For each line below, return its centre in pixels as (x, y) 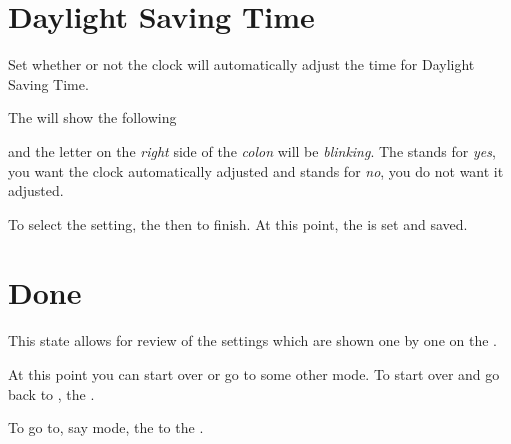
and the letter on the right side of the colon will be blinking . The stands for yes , (252, 150)
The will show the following (92, 117)
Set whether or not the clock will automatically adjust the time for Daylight (241, 64)
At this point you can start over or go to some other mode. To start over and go (254, 374)
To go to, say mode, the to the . (106, 427)
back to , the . (51, 393)
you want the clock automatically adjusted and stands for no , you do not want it (256, 170)
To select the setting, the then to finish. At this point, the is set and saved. (238, 223)
